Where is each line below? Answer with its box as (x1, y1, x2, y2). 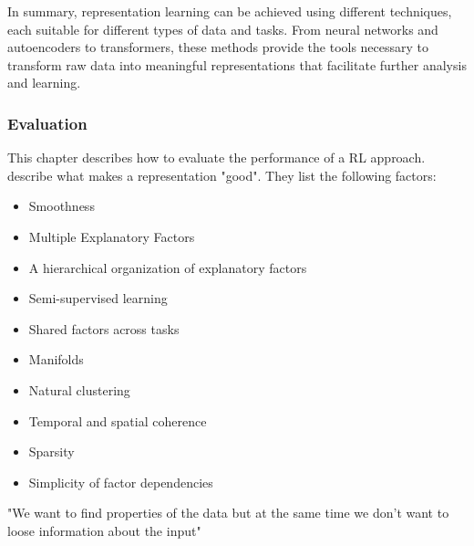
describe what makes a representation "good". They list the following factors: (7, 165, 437, 184)
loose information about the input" (7, 520, 201, 540)
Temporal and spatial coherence (28, 411, 207, 430)
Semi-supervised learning (28, 289, 168, 308)
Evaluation (7, 111, 88, 134)
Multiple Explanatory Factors (28, 226, 195, 246)
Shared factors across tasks (28, 319, 180, 338)
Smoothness (28, 196, 95, 215)
